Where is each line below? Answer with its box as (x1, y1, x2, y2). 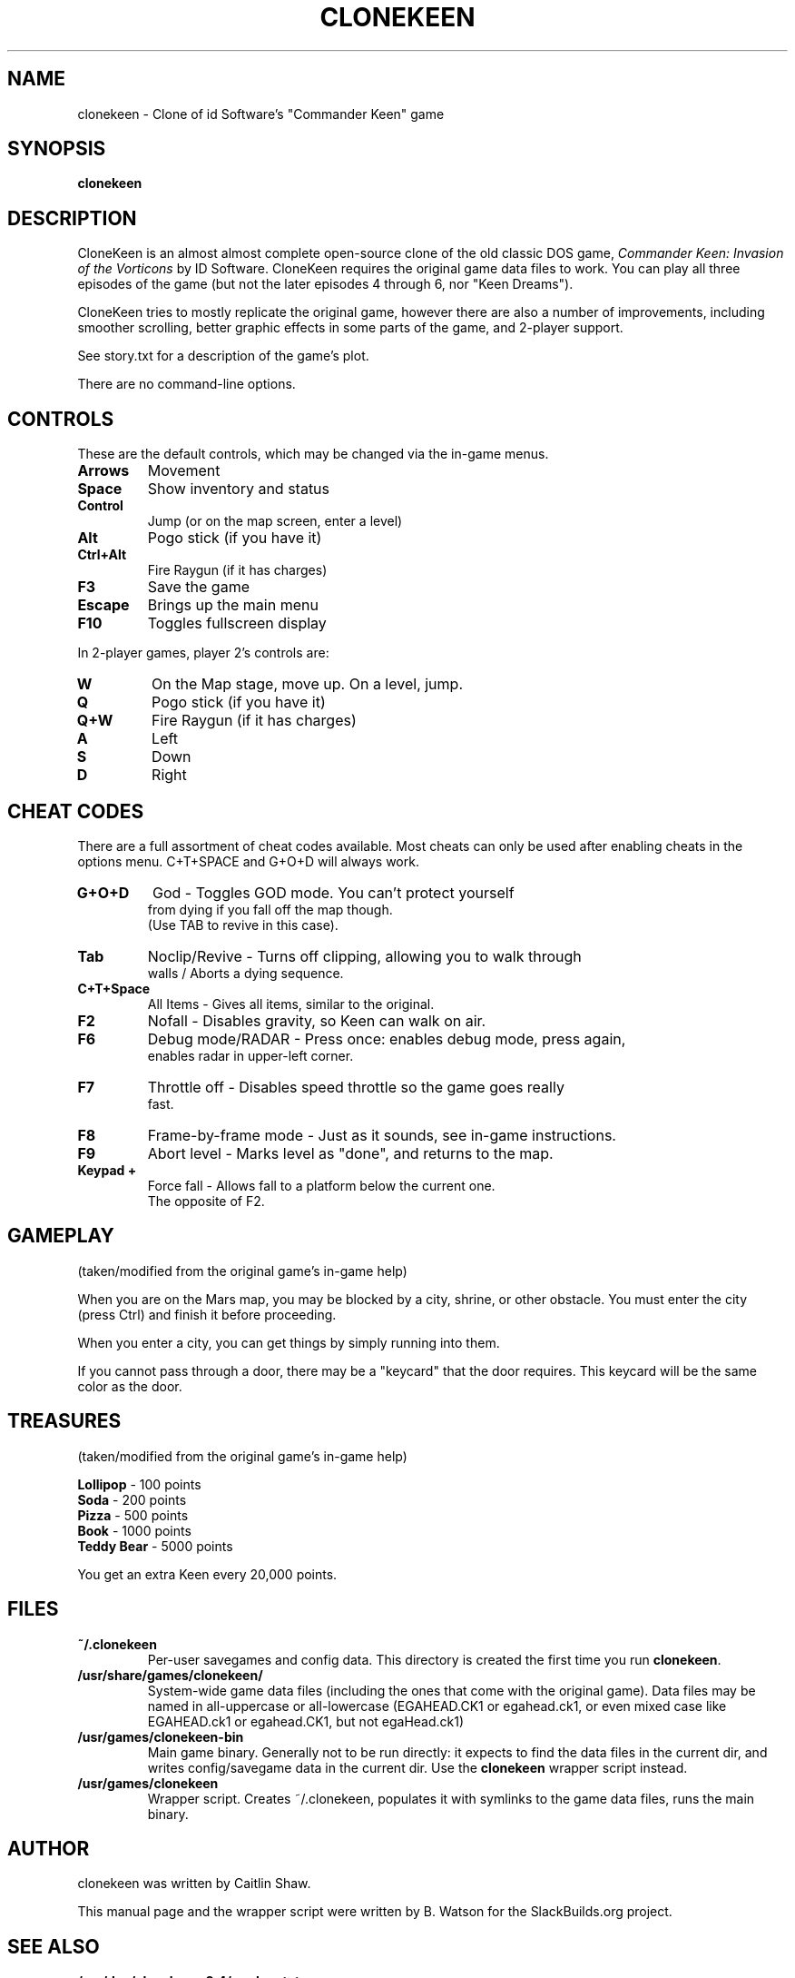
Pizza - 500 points (77, 1507, 189, 1523)
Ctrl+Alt (77, 547, 127, 563)
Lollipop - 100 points (77, 1476, 201, 1492)
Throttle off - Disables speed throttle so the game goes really (147, 1077, 564, 1096)
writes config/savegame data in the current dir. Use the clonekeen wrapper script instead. (147, 1759, 688, 1775)
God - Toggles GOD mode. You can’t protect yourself (152, 883, 515, 902)
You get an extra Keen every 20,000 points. (77, 1566, 338, 1582)
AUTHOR (7, 1836, 90, 1860)
